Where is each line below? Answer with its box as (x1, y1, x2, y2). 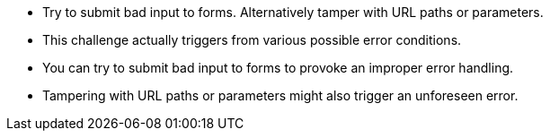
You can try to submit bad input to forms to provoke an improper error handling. (42, 60, 514, 75)
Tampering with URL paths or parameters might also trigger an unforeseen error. (42, 88, 519, 103)
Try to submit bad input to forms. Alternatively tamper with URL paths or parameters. (42, 4, 544, 20)
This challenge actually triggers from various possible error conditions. (42, 32, 462, 47)
